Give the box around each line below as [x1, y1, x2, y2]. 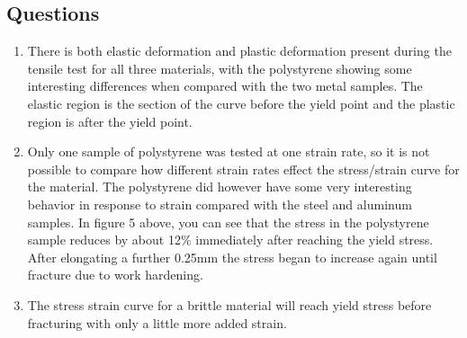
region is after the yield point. [27, 111, 193, 130]
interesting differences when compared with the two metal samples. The [27, 76, 423, 95]
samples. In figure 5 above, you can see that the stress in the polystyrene [27, 212, 429, 231]
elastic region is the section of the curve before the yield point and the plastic [27, 93, 455, 112]
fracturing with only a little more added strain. [27, 313, 287, 332]
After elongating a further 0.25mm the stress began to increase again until [27, 247, 437, 266]
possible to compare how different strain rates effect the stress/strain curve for [27, 159, 460, 178]
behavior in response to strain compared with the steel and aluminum [27, 194, 412, 213]
